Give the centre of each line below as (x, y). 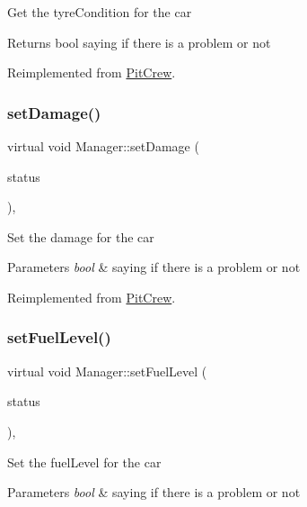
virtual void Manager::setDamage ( (103, 146)
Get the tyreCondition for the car (100, 12)
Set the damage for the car (81, 236)
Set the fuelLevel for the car (84, 462)
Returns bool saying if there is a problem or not (139, 42)
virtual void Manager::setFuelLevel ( (107, 371)
